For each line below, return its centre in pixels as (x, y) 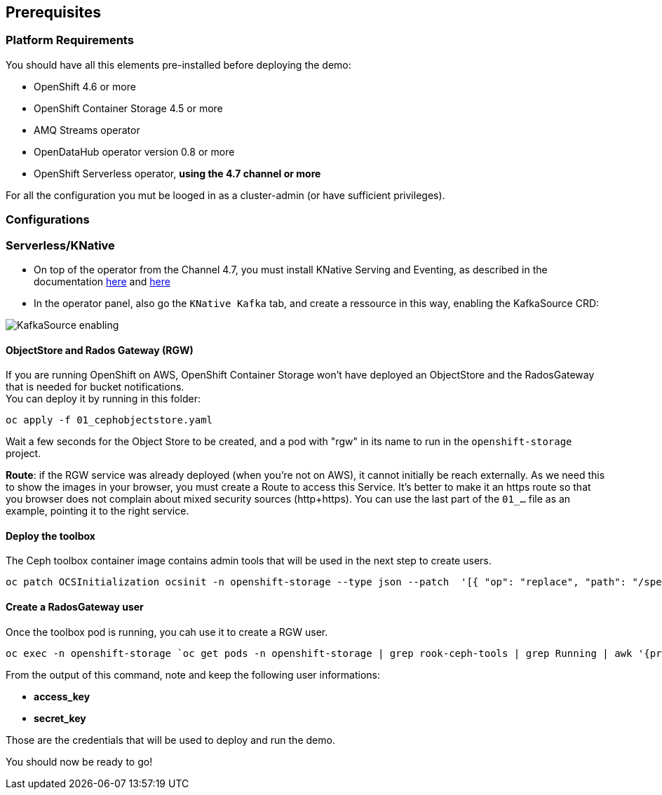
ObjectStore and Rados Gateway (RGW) (100, 350)
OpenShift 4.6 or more (85, 86)
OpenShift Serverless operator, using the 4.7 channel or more (177, 173)
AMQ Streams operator (87, 130)
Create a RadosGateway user (75, 606)
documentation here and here (102, 281)
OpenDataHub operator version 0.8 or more (134, 151)
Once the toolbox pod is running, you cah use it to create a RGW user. (167, 632)
